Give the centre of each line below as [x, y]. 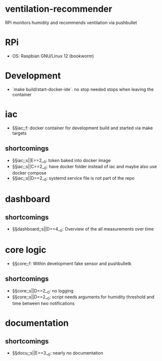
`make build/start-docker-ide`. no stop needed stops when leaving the [83, 89]
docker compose [29, 173]
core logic [26, 250]
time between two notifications [43, 303]
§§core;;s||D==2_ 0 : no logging [43, 291]
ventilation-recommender [59, 9]
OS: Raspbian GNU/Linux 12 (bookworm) [53, 56]
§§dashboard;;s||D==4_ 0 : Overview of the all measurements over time [83, 229]
